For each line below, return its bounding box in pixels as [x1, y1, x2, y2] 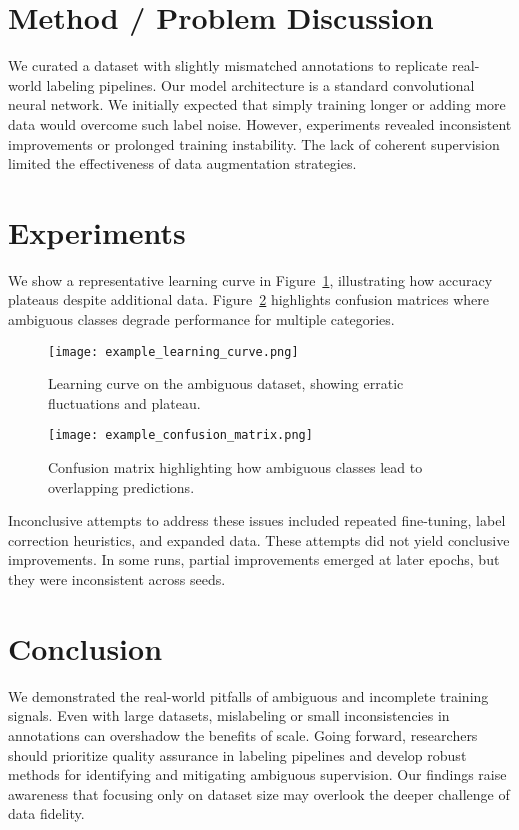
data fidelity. [8, 803, 85, 824]
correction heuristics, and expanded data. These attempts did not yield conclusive [8, 529, 510, 550]
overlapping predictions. [48, 476, 195, 497]
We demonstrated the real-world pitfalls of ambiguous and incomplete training [8, 685, 489, 706]
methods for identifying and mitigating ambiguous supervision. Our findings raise [8, 764, 507, 785]
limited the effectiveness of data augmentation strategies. [8, 153, 357, 174]
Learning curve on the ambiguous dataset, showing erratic [48, 373, 404, 394]
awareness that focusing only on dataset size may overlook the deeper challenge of [8, 783, 510, 804]
